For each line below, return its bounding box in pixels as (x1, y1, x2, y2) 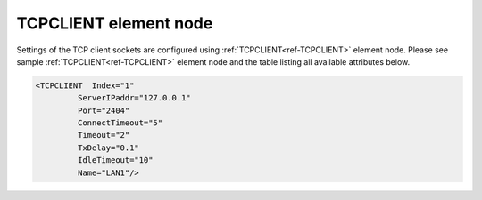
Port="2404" (77, 105, 130, 116)
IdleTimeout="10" (77, 156, 154, 165)
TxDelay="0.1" (77, 142, 140, 153)
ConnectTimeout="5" (77, 118, 163, 128)
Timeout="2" (77, 130, 130, 140)
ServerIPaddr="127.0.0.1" (77, 93, 191, 103)
